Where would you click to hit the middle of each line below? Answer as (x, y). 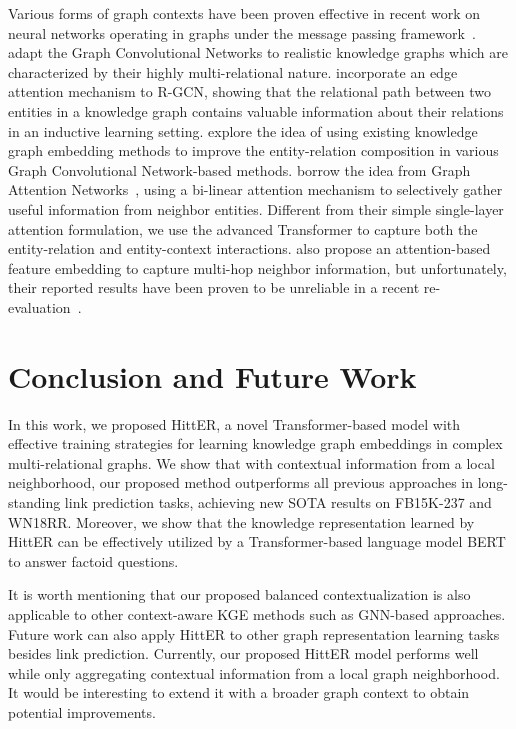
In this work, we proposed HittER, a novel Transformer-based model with (234, 423)
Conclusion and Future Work (212, 375)
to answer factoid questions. (93, 560)
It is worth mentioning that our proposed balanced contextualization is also (239, 594)
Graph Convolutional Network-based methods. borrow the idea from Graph (239, 169)
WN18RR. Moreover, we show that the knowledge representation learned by (241, 521)
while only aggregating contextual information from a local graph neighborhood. (254, 672)
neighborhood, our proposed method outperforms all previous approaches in (240, 482)
